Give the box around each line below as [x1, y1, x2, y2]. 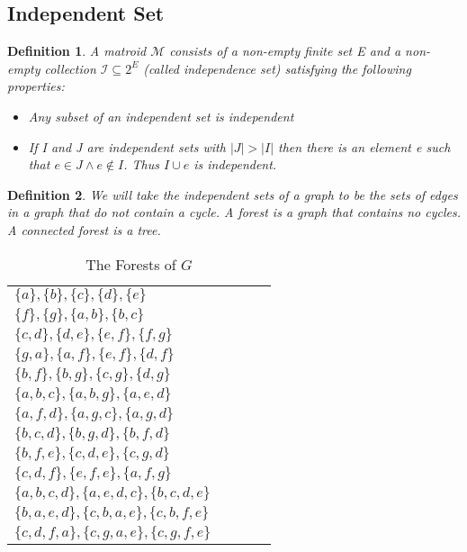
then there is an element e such [278, 137, 451, 156]
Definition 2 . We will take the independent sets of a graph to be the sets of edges [7, 185, 458, 204]
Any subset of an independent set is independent [28, 106, 294, 125]
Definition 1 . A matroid [7, 41, 147, 60]
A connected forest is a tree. [7, 220, 161, 239]
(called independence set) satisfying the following [143, 59, 411, 77]
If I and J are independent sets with [28, 137, 226, 156]
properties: [7, 77, 65, 95]
